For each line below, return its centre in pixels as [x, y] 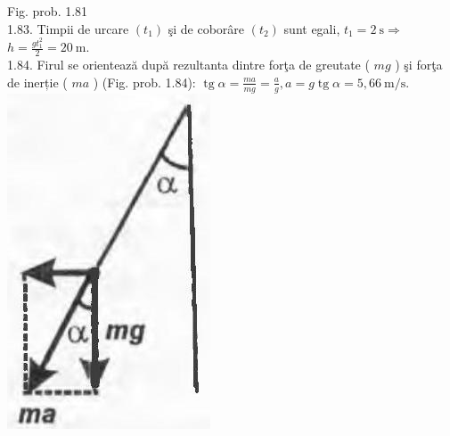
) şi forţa [419, 65]
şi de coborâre [206, 28]
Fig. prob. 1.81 [48, 11]
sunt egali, [312, 28]
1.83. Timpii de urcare [68, 28]
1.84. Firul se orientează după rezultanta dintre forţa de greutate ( [188, 65]
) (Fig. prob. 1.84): [144, 82]
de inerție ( [37, 82]
